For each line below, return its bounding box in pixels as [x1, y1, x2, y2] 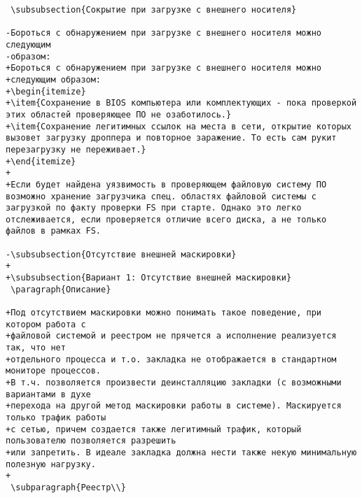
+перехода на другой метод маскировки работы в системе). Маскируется [6, 401, 342, 411]
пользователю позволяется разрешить [6, 436, 176, 446]
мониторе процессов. [6, 366, 102, 376]
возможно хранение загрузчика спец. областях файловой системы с [6, 191, 316, 201]
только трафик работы [6, 412, 106, 422]
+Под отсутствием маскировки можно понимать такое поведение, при [6, 308, 322, 318]
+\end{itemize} [6, 156, 76, 166]
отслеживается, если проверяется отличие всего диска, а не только [6, 214, 327, 225]
